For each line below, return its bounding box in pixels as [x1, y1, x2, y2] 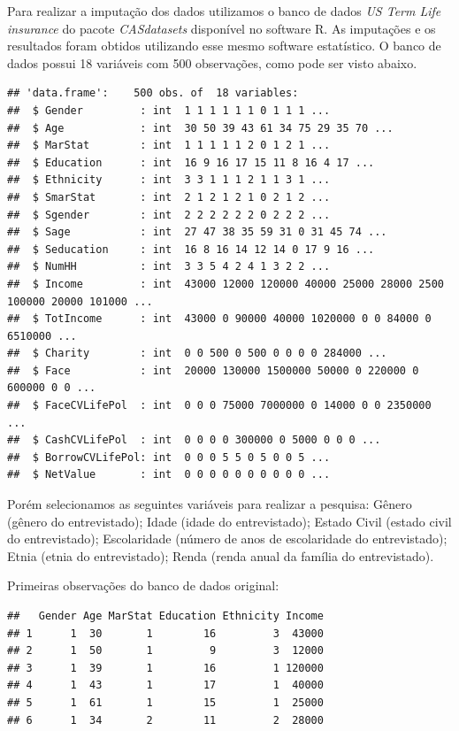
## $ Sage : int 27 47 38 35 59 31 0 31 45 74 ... [7, 226, 387, 239]
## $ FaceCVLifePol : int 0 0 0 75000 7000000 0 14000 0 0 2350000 [7, 399, 432, 412]
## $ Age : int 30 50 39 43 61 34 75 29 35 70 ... [7, 121, 394, 135]
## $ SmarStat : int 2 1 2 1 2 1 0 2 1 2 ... [7, 190, 331, 204]
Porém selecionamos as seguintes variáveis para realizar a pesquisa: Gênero [7, 495, 412, 513]
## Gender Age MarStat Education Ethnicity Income [7, 610, 324, 622]
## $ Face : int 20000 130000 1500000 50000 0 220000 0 [7, 364, 419, 377]
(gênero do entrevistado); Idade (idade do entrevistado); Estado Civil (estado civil [7, 512, 452, 530]
